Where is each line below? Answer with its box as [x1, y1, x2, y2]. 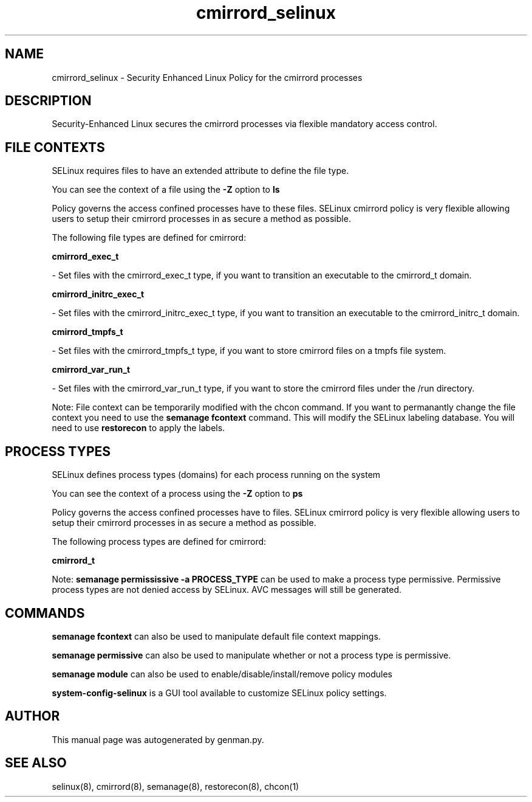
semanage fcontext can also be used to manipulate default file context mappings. [52, 631, 381, 641]
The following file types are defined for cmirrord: [52, 232, 247, 243]
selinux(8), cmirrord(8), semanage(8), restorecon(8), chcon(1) [52, 781, 299, 792]
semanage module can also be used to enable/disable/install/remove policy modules [52, 668, 393, 679]
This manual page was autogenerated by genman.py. [52, 734, 264, 745]
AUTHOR [5, 708, 60, 724]
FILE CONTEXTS [5, 139, 105, 155]
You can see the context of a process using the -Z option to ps [52, 488, 303, 499]
